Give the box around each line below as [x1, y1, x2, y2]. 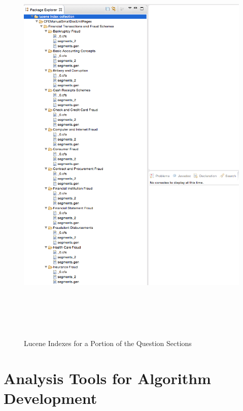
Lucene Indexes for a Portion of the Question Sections [24, 338, 192, 349]
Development [4, 388, 97, 408]
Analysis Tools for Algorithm [4, 368, 211, 389]
